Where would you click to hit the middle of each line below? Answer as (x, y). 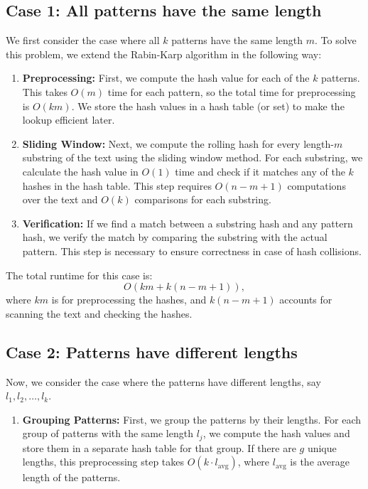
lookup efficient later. (69, 120)
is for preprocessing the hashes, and (129, 300)
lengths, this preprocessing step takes (103, 462)
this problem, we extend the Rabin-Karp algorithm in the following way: (164, 54)
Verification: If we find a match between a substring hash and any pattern (188, 223)
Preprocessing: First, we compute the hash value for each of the (166, 78)
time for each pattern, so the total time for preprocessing (232, 91)
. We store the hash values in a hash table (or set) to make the (208, 106)
